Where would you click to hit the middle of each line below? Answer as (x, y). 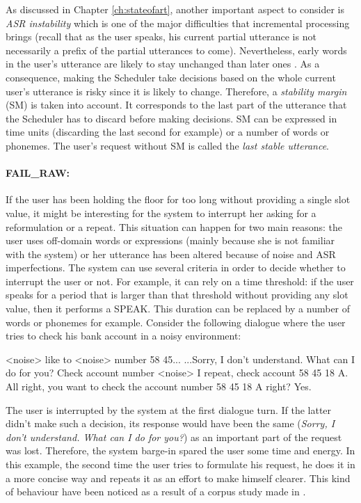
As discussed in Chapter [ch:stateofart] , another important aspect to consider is (175, 9)
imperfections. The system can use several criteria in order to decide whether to (176, 268)
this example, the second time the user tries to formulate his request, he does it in (180, 464)
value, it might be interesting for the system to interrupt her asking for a (161, 213)
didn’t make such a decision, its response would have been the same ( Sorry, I (170, 423)
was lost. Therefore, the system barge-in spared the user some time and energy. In (180, 450)
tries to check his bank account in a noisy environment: (123, 336)
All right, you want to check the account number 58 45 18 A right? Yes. (159, 386)
